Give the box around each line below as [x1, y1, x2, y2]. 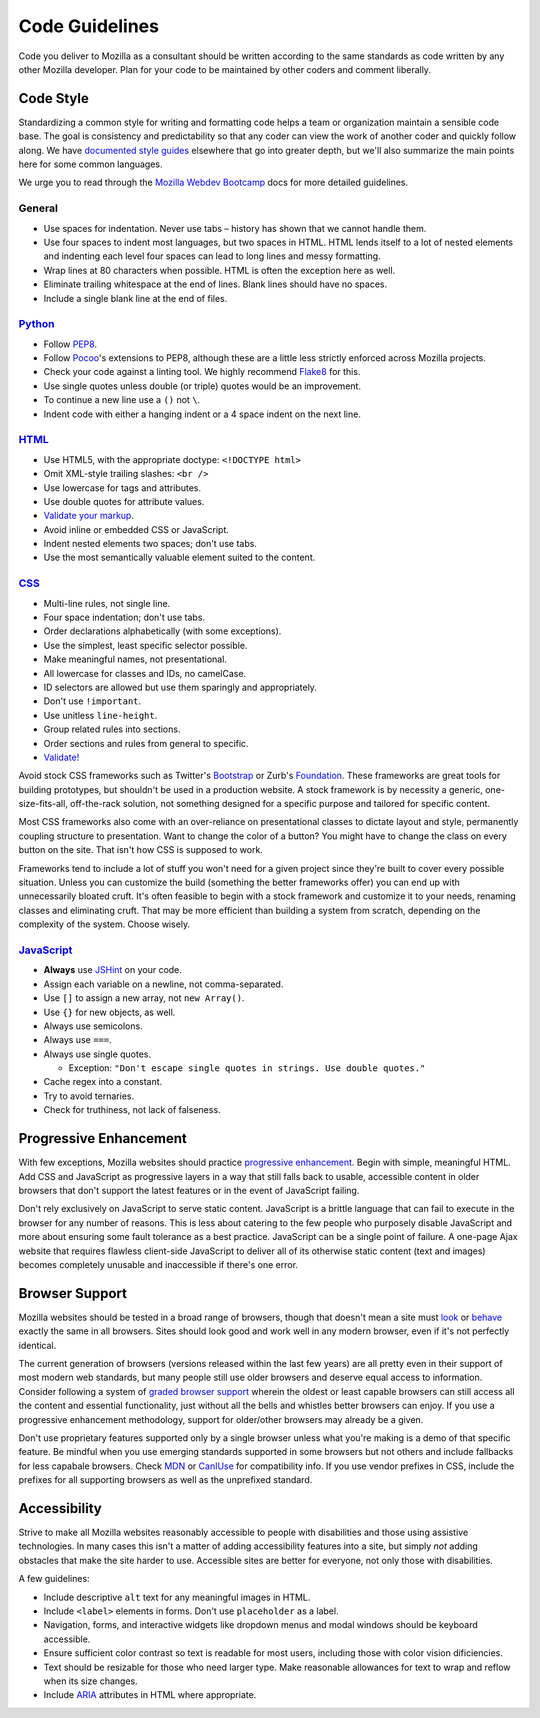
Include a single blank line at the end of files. [43, 292, 228, 304]
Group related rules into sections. [43, 723, 181, 735]
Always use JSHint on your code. [43, 964, 182, 976]
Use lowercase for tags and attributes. [43, 481, 202, 494]
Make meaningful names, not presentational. [43, 653, 227, 665]
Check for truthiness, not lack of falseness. [43, 1104, 221, 1116]
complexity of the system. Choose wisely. [18, 918, 191, 930]
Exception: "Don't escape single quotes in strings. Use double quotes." [68, 1062, 426, 1074]
